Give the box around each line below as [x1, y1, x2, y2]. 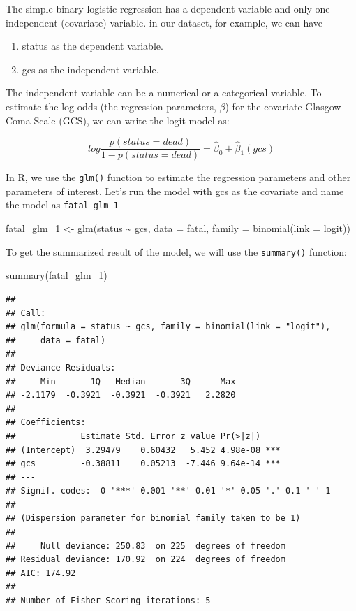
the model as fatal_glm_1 [6, 197, 119, 212]
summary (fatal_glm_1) [6, 268, 107, 282]
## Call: [6, 308, 46, 318]
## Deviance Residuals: [6, 362, 116, 373]
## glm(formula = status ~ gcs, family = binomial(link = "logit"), [6, 322, 331, 332]
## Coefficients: [6, 417, 86, 428]
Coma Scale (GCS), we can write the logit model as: [6, 113, 230, 127]
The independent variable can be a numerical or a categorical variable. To [6, 85, 322, 100]
